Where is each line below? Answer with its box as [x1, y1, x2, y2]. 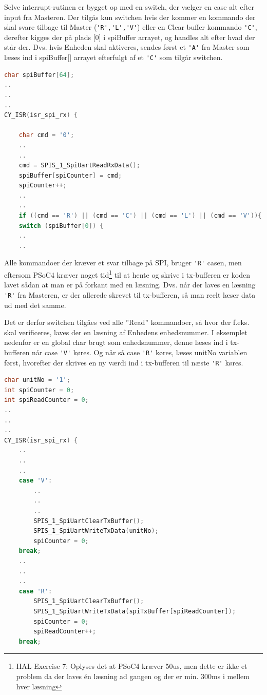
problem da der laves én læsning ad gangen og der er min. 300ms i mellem [16, 670, 250, 681]
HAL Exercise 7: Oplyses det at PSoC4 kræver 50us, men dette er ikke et [16, 661, 247, 671]
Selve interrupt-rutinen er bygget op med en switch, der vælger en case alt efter [4, 2, 254, 12]
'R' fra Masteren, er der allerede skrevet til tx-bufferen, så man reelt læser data [4, 289, 256, 300]
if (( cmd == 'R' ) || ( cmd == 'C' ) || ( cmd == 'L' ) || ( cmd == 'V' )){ [18, 212, 262, 220]
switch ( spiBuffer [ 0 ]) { [18, 222, 104, 229]
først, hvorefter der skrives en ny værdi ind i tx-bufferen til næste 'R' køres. [4, 357, 243, 368]
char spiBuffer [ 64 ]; [4, 71, 74, 79]
